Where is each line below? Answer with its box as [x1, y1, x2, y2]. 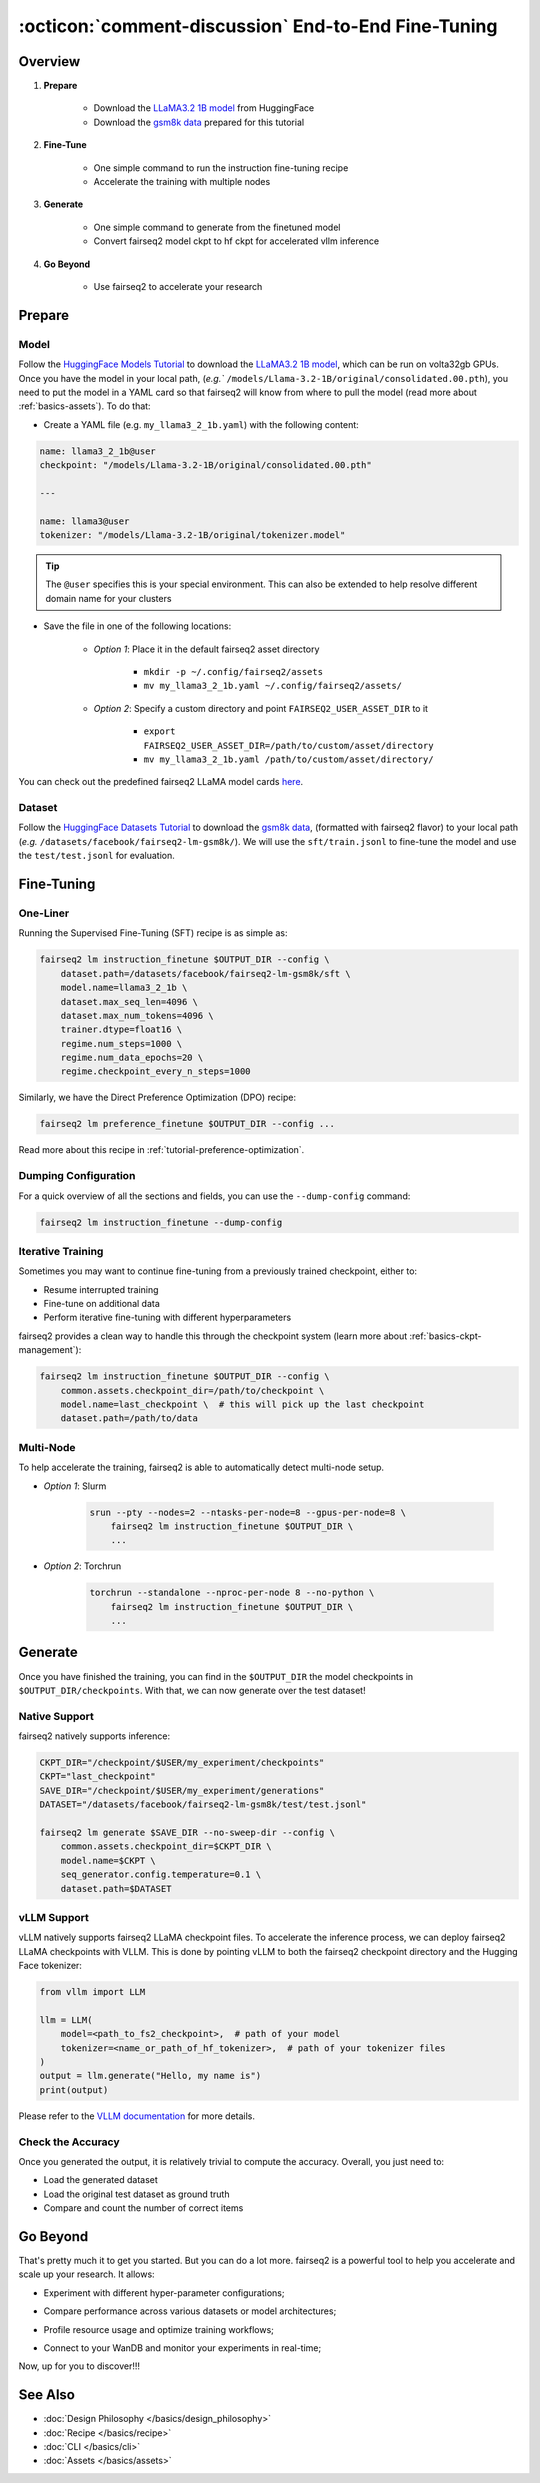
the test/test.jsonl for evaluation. [18, 850, 175, 862]
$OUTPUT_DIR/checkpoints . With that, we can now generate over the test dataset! [18, 1684, 366, 1696]
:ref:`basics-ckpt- [409, 1330, 482, 1342]
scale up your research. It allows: [18, 2268, 155, 2280]
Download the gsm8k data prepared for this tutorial [93, 116, 305, 128]
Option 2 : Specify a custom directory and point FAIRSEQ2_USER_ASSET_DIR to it [93, 702, 429, 714]
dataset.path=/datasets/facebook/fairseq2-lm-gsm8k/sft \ [60, 968, 351, 979]
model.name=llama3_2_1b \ [60, 982, 188, 994]
